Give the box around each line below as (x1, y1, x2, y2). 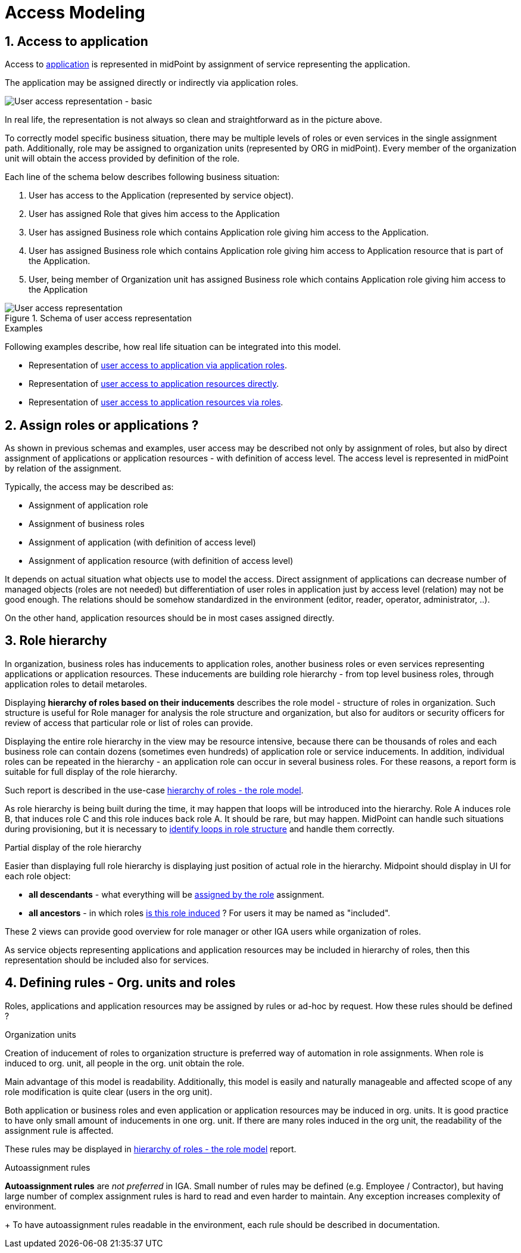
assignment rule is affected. (5, 1125, 114, 1136)
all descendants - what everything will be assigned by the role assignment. (29, 889, 325, 900)
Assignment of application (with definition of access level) (29, 537, 256, 548)
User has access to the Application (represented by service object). (29, 190, 294, 201)
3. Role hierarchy (5, 633, 107, 649)
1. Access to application (5, 33, 148, 49)
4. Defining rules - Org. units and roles (5, 975, 236, 991)
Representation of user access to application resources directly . (29, 379, 279, 389)
